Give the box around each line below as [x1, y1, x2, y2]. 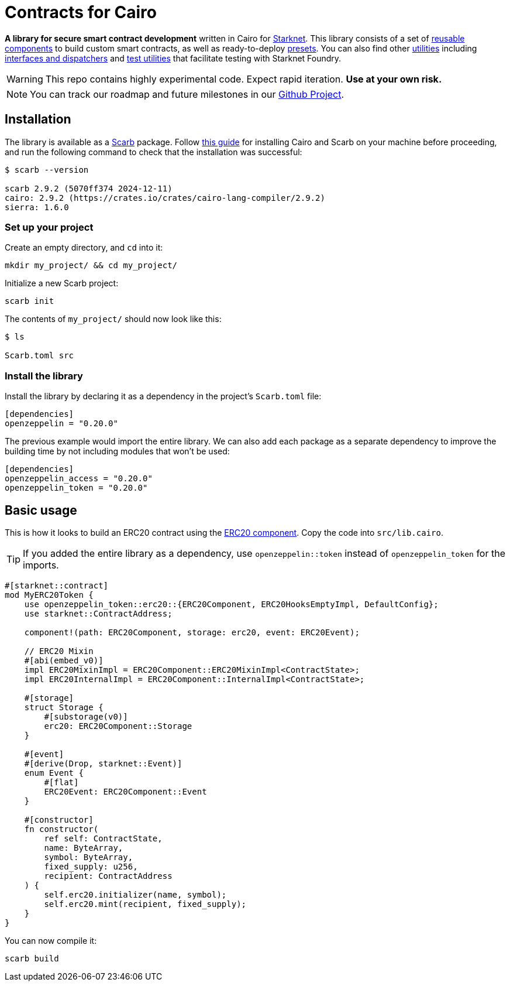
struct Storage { [24, 702, 104, 712]
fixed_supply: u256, [44, 861, 138, 871]
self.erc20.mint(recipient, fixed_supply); [44, 899, 247, 909]
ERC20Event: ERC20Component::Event [44, 786, 207, 796]
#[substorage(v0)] [44, 711, 128, 721]
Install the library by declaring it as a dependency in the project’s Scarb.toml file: [5, 391, 322, 402]
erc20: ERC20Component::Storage [44, 721, 192, 731]
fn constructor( [24, 824, 99, 834]
